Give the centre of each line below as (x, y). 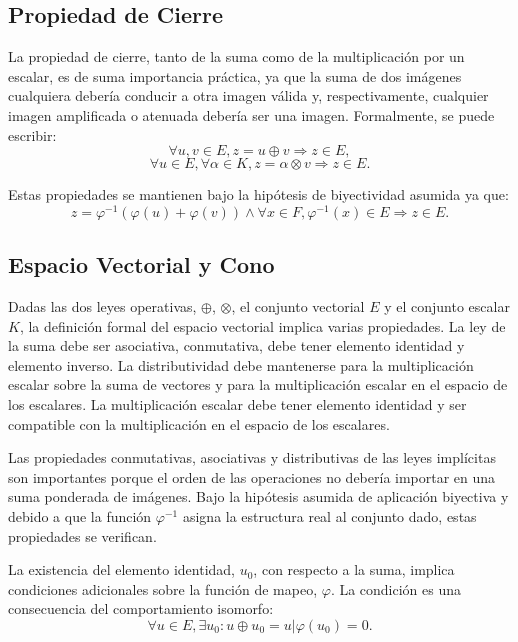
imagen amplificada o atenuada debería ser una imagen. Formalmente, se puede (251, 114)
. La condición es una (396, 588)
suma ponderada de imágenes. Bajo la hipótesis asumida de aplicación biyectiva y (258, 496)
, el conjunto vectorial (298, 306)
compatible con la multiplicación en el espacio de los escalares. (199, 423)
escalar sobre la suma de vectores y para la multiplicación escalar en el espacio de (258, 384)
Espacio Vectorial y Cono (141, 264)
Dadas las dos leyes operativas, (102, 306)
